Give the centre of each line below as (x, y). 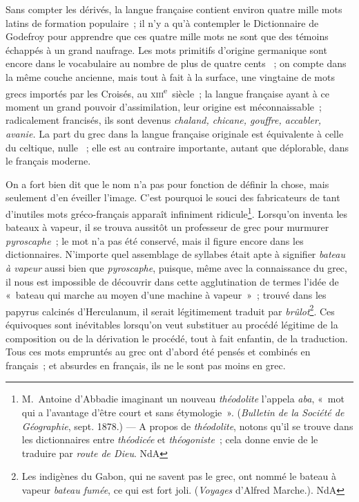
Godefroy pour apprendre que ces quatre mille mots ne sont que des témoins (167, 36)
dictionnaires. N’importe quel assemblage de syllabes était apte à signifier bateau (175, 254)
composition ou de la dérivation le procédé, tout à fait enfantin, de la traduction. (177, 338)
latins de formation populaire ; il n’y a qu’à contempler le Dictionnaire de (162, 22)
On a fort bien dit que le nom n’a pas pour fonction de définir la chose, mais (167, 184)
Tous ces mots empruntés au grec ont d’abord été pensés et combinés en (158, 352)
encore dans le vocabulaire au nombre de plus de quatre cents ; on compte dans (176, 63)
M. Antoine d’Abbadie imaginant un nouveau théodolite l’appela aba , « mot (183, 399)
